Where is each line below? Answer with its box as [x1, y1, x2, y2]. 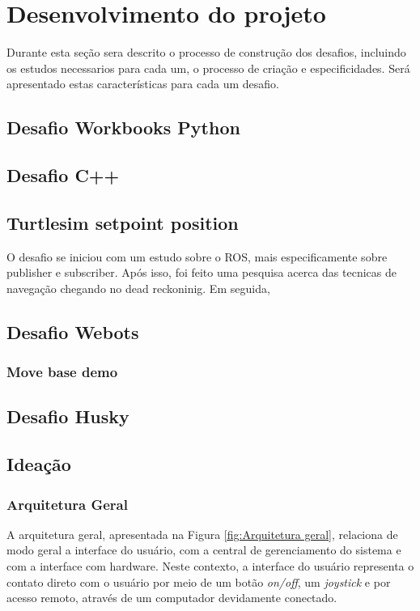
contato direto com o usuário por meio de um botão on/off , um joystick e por [6, 573, 391, 590]
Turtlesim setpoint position [6, 210, 239, 235]
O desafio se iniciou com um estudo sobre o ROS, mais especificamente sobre [6, 248, 388, 265]
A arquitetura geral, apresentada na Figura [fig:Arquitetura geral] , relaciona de [6, 525, 398, 542]
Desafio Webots [6, 319, 139, 344]
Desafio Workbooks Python [6, 115, 240, 140]
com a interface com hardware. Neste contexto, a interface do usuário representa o [6, 558, 414, 575]
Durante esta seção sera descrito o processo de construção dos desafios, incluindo [6, 44, 406, 61]
